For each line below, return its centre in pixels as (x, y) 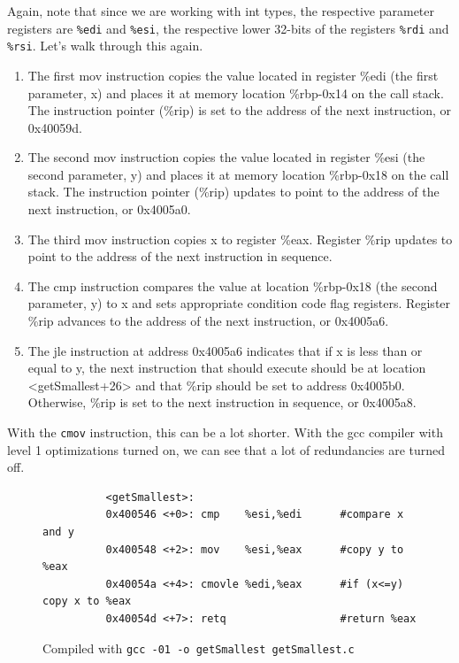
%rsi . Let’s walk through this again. (105, 46)
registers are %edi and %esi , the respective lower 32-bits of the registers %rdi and (228, 28)
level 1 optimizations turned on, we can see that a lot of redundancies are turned (226, 449)
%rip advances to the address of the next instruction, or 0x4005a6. (208, 321)
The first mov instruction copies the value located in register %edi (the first (233, 75)
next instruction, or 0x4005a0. (109, 209)
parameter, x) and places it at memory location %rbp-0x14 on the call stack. (236, 93)
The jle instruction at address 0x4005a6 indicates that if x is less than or (225, 350)
